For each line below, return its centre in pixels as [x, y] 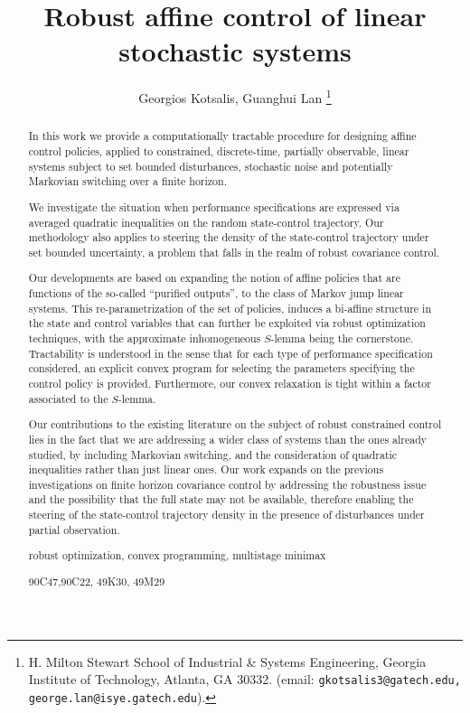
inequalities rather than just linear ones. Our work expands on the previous [206, 469]
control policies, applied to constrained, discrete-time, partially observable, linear [219, 151]
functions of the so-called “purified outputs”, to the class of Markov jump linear [216, 293]
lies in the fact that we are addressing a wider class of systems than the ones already [228, 439]
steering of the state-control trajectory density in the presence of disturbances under [226, 515]
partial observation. [74, 529]
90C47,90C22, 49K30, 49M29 [97, 581]
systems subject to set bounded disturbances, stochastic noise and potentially [211, 166]
